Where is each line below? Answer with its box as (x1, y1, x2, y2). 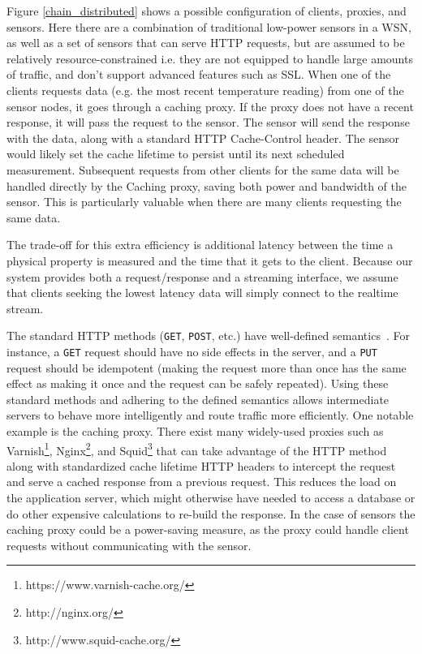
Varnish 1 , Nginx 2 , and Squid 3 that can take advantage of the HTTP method (6, 439, 387, 458)
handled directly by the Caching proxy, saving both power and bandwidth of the (6, 177, 407, 194)
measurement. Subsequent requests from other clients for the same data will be (6, 161, 399, 178)
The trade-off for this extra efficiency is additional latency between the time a (6, 236, 394, 253)
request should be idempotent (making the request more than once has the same (6, 359, 407, 376)
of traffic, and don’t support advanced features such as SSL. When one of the (6, 66, 391, 83)
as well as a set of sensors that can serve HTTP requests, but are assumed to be (6, 34, 405, 51)
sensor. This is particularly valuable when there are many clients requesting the (6, 193, 402, 210)
